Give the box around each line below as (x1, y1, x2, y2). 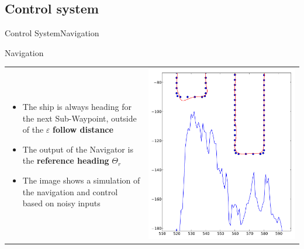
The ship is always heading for (22, 100, 132, 112)
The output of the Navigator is (22, 143, 133, 155)
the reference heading (22, 154, 109, 167)
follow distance (53, 123, 113, 136)
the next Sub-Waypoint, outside (22, 112, 137, 124)
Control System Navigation (5, 27, 99, 39)
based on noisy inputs (22, 197, 101, 209)
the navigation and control (22, 185, 118, 198)
